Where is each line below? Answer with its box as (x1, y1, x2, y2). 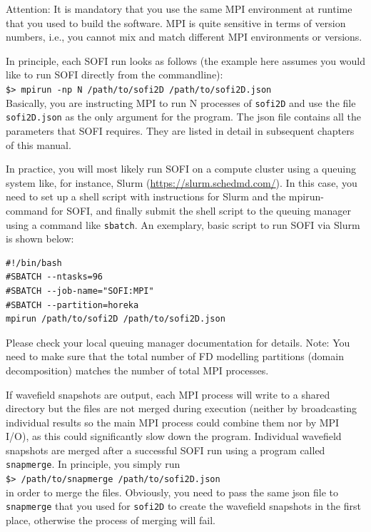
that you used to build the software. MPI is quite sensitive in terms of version (6, 15, 346, 30)
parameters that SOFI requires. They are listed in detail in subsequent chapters (6, 123, 355, 138)
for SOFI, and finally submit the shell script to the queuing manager (51, 203, 351, 218)
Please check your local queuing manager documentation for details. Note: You (6, 334, 350, 349)
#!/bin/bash (6, 257, 62, 268)
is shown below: (6, 231, 74, 246)
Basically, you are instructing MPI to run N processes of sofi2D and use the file (6, 95, 356, 110)
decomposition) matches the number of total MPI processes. (6, 362, 269, 377)
